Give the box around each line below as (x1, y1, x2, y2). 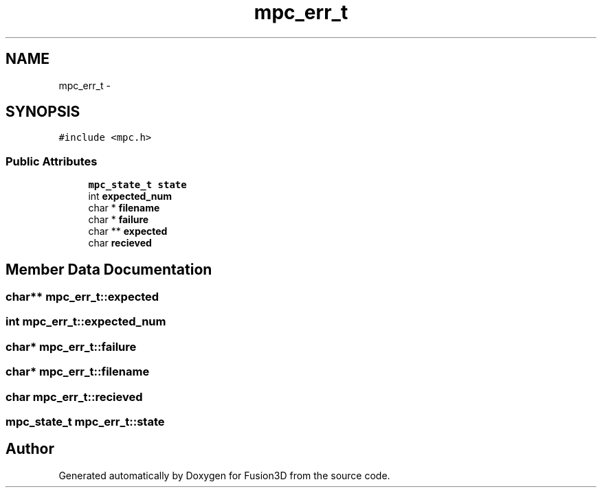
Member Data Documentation (5, 260, 212, 278)
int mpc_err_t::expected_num (5, 314, 166, 329)
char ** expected (88, 225, 168, 238)
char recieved (88, 237, 152, 249)
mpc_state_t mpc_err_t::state (5, 414, 165, 428)
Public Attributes (5, 154, 98, 168)
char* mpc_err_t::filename (5, 365, 150, 379)
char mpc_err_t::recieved (5, 389, 143, 404)
